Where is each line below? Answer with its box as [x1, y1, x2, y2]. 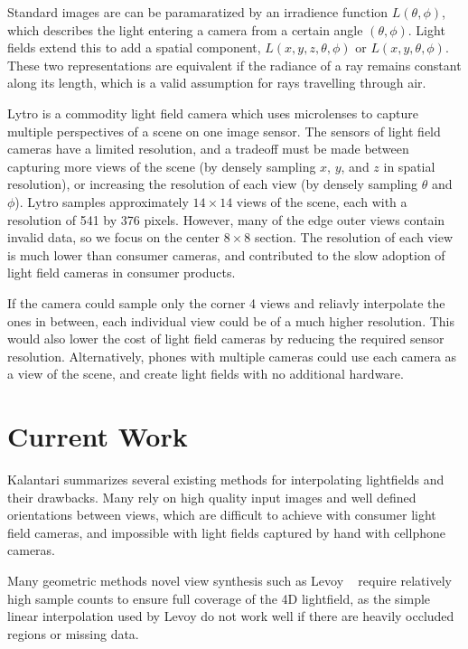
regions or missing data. [7, 624, 139, 643]
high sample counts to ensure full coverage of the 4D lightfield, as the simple [7, 588, 431, 607]
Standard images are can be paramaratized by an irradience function [7, 3, 388, 21]
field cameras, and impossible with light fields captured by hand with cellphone [7, 522, 445, 541]
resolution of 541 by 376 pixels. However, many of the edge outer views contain [7, 210, 445, 229]
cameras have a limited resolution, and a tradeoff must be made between [7, 139, 409, 158]
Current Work [7, 418, 188, 455]
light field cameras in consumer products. [7, 263, 236, 282]
